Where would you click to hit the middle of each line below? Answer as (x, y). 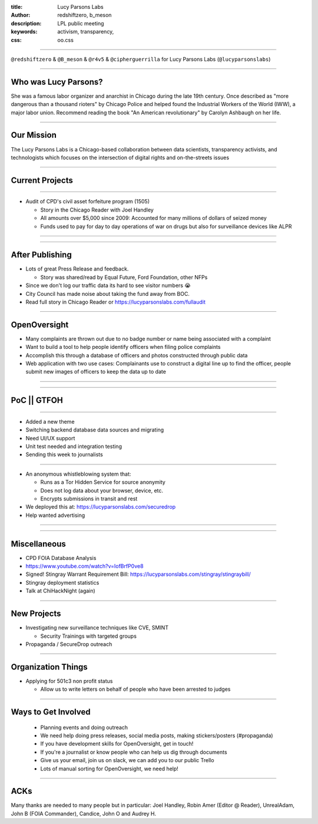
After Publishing (41, 255)
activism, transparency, (86, 32)
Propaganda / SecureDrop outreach (69, 644)
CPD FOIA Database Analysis (61, 558)
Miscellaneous (38, 544)
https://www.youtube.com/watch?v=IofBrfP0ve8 (85, 566)
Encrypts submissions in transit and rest (89, 499)
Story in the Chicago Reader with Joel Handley (97, 210)
